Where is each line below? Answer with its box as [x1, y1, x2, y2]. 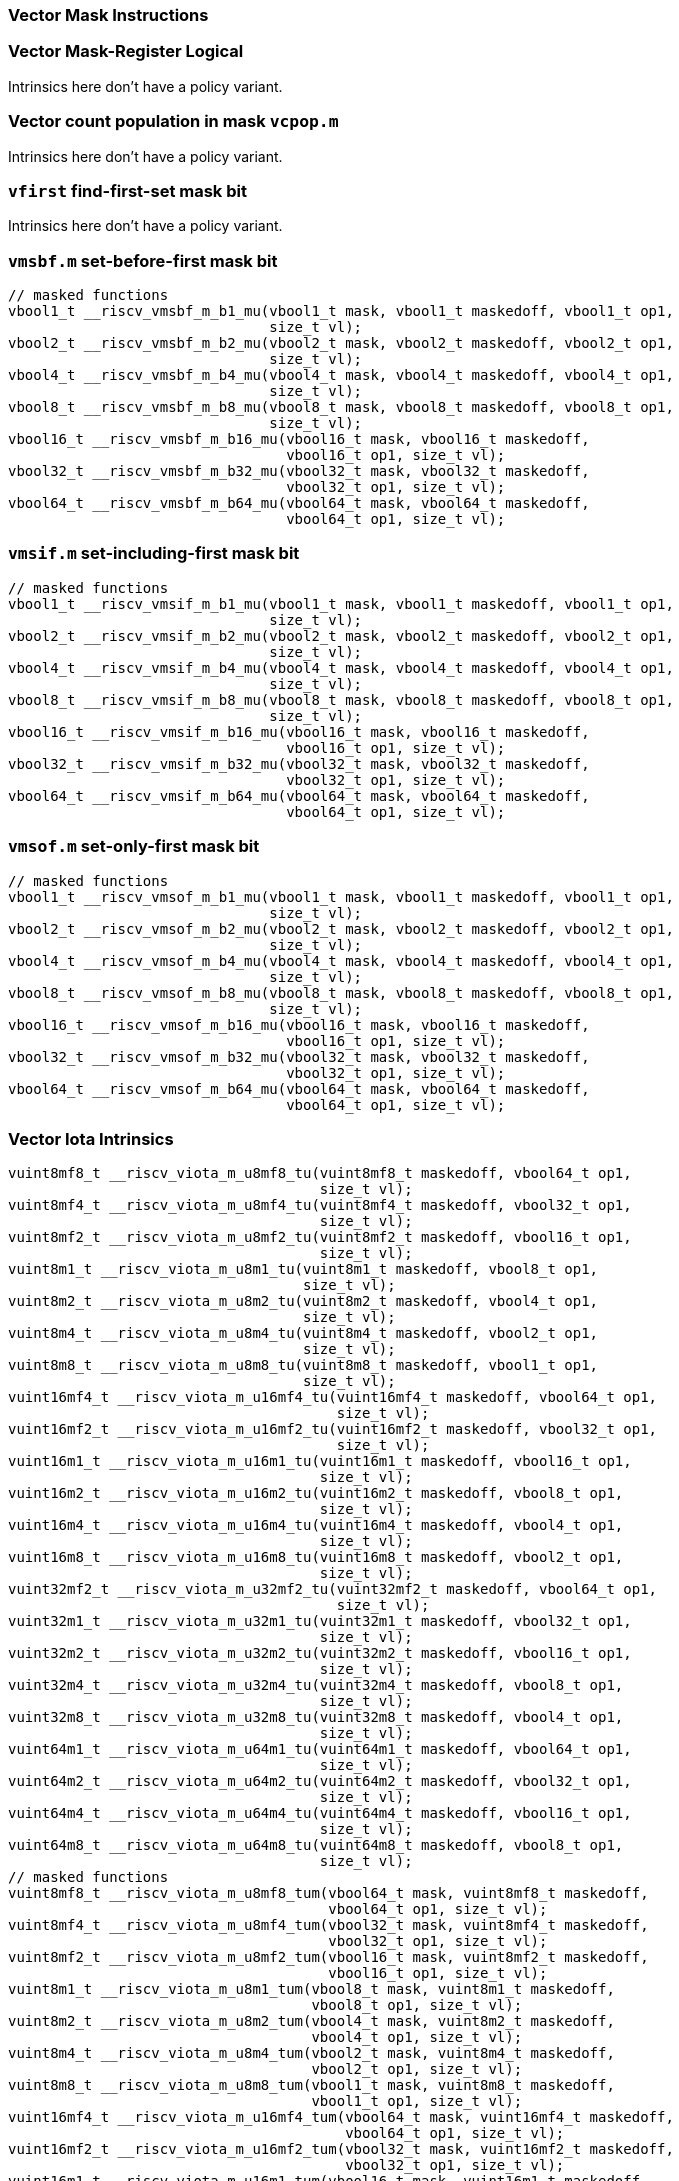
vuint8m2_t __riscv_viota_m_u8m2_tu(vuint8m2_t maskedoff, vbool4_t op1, [8, 1293, 599, 1310]
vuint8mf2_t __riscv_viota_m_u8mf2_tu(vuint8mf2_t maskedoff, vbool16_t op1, [8, 1229, 632, 1246]
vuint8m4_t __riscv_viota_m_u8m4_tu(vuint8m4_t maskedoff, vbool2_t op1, [8, 1325, 599, 1342]
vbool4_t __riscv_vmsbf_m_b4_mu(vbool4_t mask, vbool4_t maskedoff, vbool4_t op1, [8, 367, 674, 383]
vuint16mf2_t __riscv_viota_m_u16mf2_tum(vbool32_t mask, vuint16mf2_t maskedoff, [8, 2141, 674, 2158]
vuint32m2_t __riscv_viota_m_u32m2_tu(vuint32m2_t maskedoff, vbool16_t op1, [8, 1645, 632, 1662]
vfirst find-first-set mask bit [8, 180, 247, 201]
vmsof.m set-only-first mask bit [8, 836, 260, 857]
